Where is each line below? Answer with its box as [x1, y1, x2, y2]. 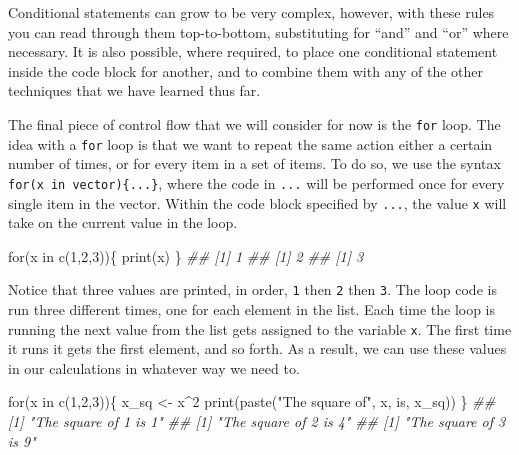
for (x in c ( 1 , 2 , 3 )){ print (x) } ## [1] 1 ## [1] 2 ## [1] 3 [8, 245, 364, 266]
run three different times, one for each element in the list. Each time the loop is [8, 299, 496, 320]
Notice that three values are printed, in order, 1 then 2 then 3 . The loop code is [8, 279, 497, 300]
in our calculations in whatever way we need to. [8, 357, 300, 378]
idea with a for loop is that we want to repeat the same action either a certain [8, 133, 493, 154]
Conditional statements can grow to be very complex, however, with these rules [8, 2, 495, 22]
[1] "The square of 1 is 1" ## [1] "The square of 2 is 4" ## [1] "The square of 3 [8, 411, 506, 432]
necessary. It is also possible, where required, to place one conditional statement [8, 41, 498, 62]
